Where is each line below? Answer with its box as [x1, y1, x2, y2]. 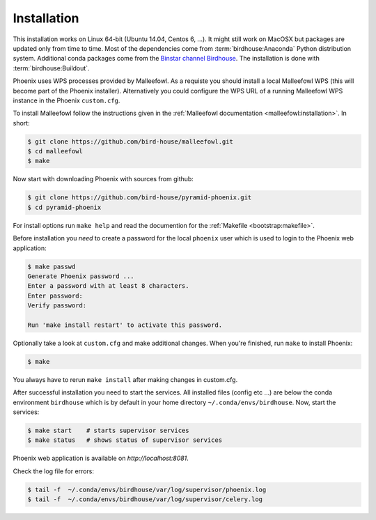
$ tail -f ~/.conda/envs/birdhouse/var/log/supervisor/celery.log [27, 496, 263, 503]
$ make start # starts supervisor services [27, 427, 189, 434]
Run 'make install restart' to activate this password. [27, 321, 223, 329]
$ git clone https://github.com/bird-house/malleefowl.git [27, 137, 233, 146]
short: [13, 118, 31, 127]
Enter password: [27, 291, 84, 300]
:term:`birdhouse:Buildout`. [13, 63, 90, 72]
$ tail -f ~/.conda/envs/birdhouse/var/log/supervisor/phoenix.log [27, 485, 267, 494]
